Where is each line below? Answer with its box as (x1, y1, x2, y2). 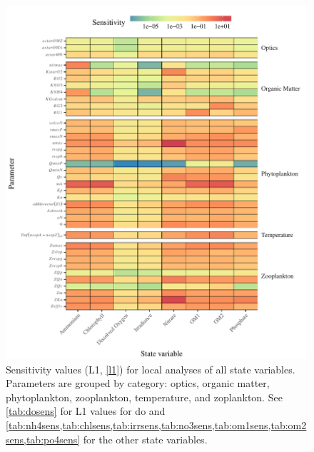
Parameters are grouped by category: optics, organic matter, (6, 376, 270, 391)
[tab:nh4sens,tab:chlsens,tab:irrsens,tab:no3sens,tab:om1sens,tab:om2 (6, 418, 307, 433)
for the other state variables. (83, 431, 208, 446)
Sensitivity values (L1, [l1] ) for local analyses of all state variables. (6, 361, 295, 376)
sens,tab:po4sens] (6, 431, 81, 446)
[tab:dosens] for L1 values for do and (6, 403, 166, 418)
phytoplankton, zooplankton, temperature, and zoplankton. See (6, 389, 283, 404)
